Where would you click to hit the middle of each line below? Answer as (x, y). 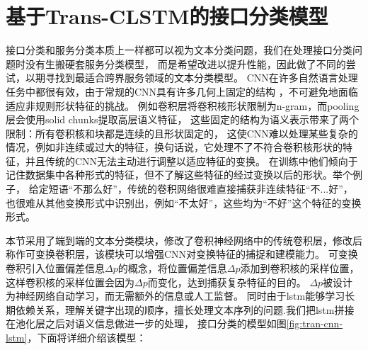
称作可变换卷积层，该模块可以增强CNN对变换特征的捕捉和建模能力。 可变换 (182, 254)
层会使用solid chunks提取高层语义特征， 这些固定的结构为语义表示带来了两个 (183, 119)
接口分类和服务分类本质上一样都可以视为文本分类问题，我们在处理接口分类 (179, 50)
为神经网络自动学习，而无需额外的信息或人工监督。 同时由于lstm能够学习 (176, 296)
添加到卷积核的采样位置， (300, 268)
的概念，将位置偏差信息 (172, 268)
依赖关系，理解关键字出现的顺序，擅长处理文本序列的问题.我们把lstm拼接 (185, 309)
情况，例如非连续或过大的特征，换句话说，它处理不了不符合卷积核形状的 (174, 147)
